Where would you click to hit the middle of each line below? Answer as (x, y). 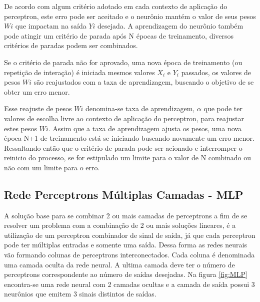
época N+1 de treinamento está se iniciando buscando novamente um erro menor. (129, 138)
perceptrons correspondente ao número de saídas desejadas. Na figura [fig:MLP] (126, 274)
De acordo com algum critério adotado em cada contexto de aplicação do (116, 6)
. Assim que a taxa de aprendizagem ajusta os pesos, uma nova (145, 128)
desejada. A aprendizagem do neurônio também (170, 26)
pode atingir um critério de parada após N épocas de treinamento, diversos (119, 35)
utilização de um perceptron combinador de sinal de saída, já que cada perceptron (130, 235)
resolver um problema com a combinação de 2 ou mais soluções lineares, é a (120, 225)
